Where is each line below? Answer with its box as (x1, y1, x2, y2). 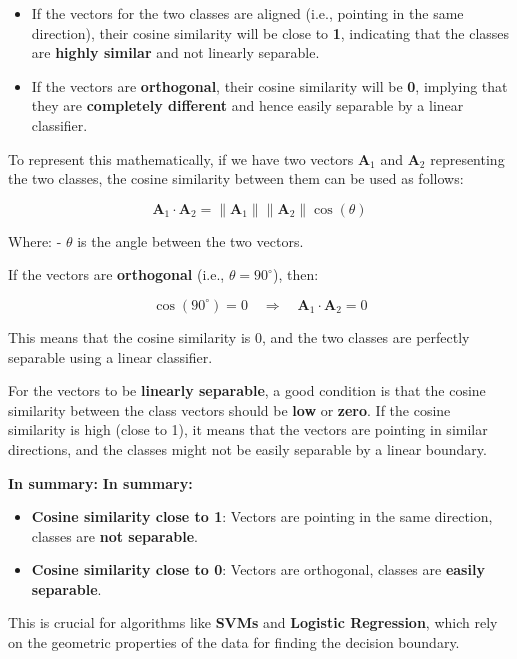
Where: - (8, 230, 62, 251)
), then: (272, 264, 319, 285)
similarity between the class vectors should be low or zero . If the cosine (8, 399, 451, 420)
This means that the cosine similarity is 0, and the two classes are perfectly (8, 326, 470, 347)
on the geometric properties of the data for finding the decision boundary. (8, 632, 460, 653)
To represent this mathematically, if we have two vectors (8, 148, 354, 169)
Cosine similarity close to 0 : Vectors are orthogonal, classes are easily (31, 559, 485, 580)
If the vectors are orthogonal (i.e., (8, 264, 225, 285)
